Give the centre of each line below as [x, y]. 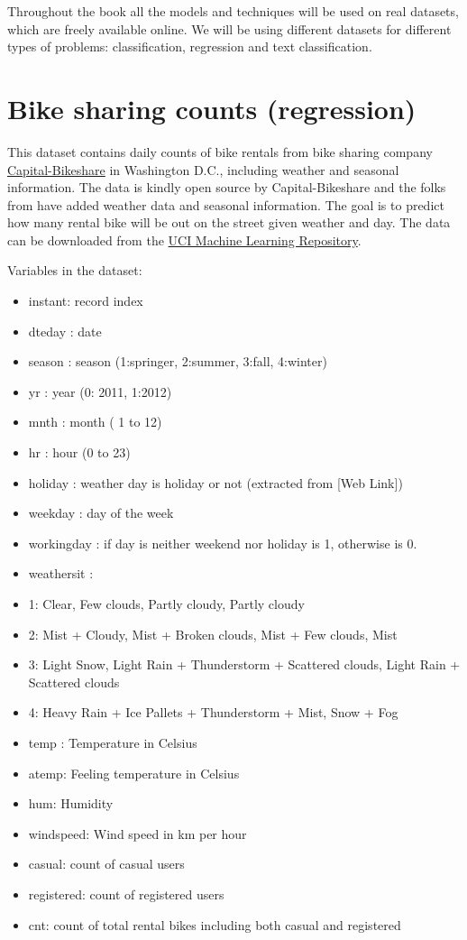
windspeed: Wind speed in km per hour [137, 833]
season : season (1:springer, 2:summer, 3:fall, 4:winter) [178, 361]
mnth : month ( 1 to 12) [95, 422]
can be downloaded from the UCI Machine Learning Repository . [184, 240]
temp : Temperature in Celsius [113, 742]
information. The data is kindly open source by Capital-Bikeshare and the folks [227, 187]
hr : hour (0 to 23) [79, 452]
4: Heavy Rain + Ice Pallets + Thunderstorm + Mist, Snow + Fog [213, 712]
